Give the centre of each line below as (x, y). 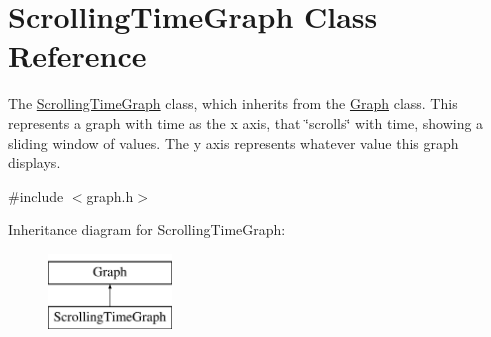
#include (36, 195)
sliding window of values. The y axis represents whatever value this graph (233, 142)
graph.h (110, 195)
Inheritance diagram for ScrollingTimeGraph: (147, 229)
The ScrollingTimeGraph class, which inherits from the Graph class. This (233, 103)
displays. (34, 162)
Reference (77, 55)
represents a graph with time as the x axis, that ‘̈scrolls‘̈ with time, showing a (246, 122)
